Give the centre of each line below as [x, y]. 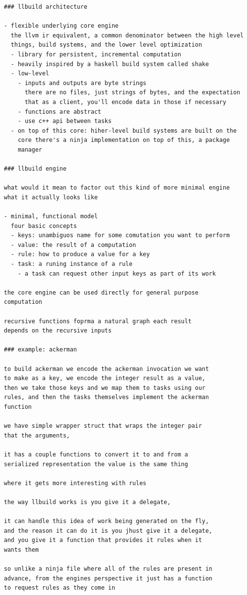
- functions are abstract [59, 112]
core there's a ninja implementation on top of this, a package [124, 140]
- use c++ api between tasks [65, 121]
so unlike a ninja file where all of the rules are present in [108, 569]
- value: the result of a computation [74, 245]
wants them [21, 550]
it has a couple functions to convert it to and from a [96, 454]
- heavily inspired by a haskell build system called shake [110, 64]
